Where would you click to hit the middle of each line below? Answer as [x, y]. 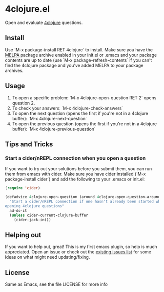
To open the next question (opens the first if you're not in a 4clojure [80, 113]
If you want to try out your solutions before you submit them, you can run [79, 169]
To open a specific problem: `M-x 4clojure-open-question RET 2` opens [84, 98]
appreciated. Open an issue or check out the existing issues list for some [78, 252]
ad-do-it [18, 211]
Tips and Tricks [29, 144]
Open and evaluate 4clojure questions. [44, 22]
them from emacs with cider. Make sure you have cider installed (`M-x [75, 174]
